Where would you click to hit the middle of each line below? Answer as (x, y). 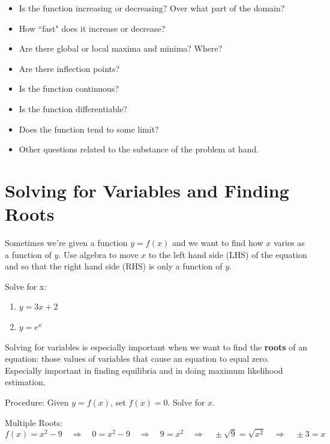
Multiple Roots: (34, 422)
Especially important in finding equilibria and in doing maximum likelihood (144, 370)
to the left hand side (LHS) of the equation (228, 254)
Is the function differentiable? (73, 108)
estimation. (25, 382)
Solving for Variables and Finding (147, 190)
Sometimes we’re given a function (66, 243)
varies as (289, 243)
